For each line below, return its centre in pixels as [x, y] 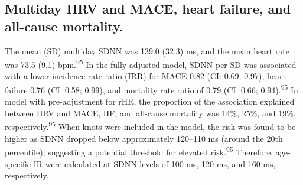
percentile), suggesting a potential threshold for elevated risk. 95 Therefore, [139, 151]
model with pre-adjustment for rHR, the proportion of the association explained [150, 101]
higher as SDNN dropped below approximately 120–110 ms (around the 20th [144, 138]
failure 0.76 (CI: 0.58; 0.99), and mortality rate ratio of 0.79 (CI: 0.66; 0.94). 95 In [151, 89]
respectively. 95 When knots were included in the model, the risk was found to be [150, 126]
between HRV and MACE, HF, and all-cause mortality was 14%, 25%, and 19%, [150, 113]
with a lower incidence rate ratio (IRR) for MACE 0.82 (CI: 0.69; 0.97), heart [145, 76]
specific [18, 163]
